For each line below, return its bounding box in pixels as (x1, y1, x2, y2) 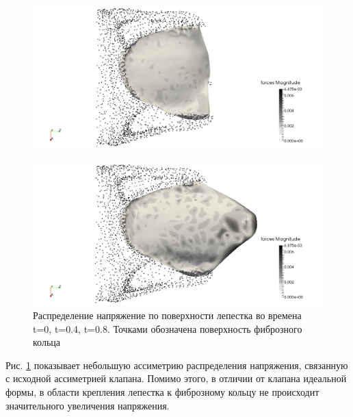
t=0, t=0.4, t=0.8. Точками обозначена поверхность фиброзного (33, 321, 302, 336)
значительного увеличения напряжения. (5, 398, 170, 412)
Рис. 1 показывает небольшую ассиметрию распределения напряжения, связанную (5, 357, 348, 372)
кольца (33, 335, 60, 349)
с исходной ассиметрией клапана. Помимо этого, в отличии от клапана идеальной (5, 371, 347, 386)
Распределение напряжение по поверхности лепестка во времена (33, 308, 302, 323)
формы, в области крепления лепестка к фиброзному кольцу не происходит (5, 385, 319, 399)
